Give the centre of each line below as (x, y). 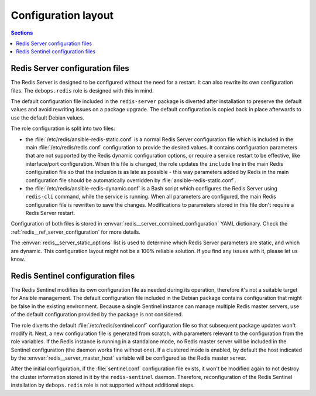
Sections (22, 33)
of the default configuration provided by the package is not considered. (97, 315)
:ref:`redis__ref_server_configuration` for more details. (75, 232)
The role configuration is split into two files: (63, 128)
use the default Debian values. (47, 118)
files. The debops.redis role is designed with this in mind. (83, 90)
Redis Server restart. (50, 213)
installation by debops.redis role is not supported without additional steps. (103, 385)
